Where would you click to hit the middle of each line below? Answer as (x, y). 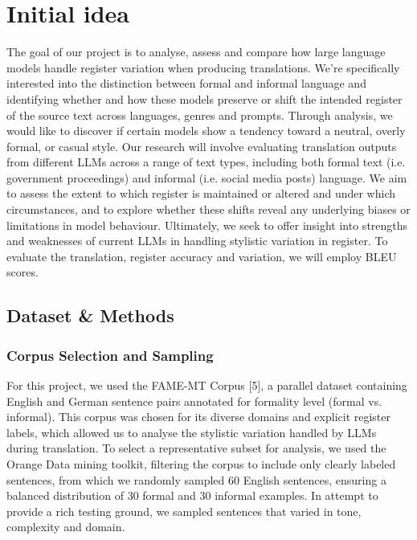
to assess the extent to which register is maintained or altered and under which (201, 193)
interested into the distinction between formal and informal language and (186, 83)
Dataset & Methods (90, 315)
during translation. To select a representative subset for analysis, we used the (196, 448)
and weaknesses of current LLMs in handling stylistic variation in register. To (197, 241)
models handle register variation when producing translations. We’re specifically (203, 67)
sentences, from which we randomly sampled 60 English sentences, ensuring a (196, 479)
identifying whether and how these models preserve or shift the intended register (204, 98)
